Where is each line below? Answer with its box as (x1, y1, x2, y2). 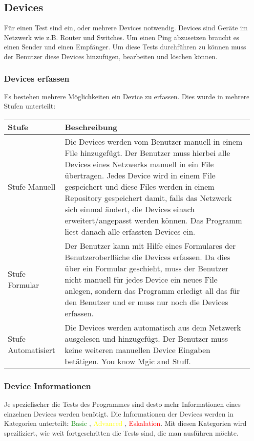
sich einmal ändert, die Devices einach (64, 203, 195, 215)
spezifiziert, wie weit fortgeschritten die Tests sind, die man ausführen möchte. (4, 427, 239, 438)
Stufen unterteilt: (4, 101, 56, 111)
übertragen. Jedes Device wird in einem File (64, 169, 215, 181)
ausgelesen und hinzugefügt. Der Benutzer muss (64, 332, 228, 344)
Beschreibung (64, 121, 118, 132)
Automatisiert (8, 344, 56, 355)
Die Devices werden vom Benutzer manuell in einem (64, 135, 243, 147)
